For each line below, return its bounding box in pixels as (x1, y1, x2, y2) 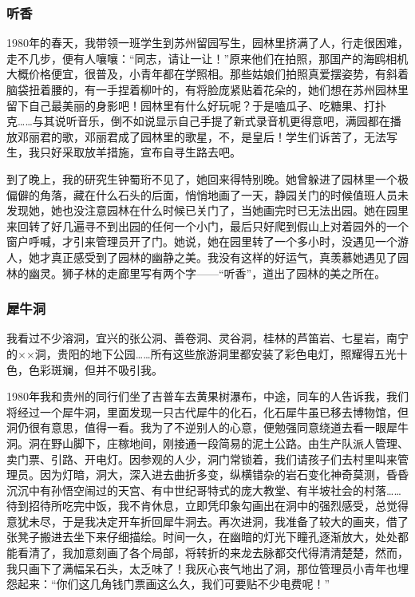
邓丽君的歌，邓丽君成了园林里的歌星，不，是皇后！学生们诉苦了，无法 (17, 128, 386, 144)
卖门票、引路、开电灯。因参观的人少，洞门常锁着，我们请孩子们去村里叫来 (6, 450, 397, 467)
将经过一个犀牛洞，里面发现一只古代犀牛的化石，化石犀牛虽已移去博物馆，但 (6, 403, 409, 420)
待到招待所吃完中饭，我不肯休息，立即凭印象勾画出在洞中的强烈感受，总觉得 (6, 497, 409, 514)
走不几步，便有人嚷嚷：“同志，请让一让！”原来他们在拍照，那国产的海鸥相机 (6, 49, 409, 66)
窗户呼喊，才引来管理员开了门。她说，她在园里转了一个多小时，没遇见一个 (6, 233, 397, 250)
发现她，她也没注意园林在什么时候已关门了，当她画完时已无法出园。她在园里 (6, 202, 409, 219)
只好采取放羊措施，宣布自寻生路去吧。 (39, 144, 241, 160)
